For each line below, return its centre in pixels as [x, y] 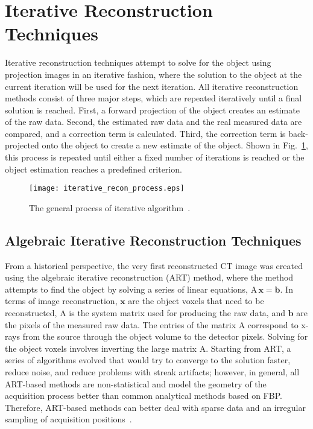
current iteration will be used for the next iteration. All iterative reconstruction [152, 86]
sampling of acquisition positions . [68, 419]
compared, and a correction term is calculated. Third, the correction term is [145, 133]
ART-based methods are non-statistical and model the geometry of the [136, 383]
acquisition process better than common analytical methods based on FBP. [144, 396]
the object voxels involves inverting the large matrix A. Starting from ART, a [148, 348]
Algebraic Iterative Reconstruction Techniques [153, 240]
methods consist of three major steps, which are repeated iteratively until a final [153, 98]
